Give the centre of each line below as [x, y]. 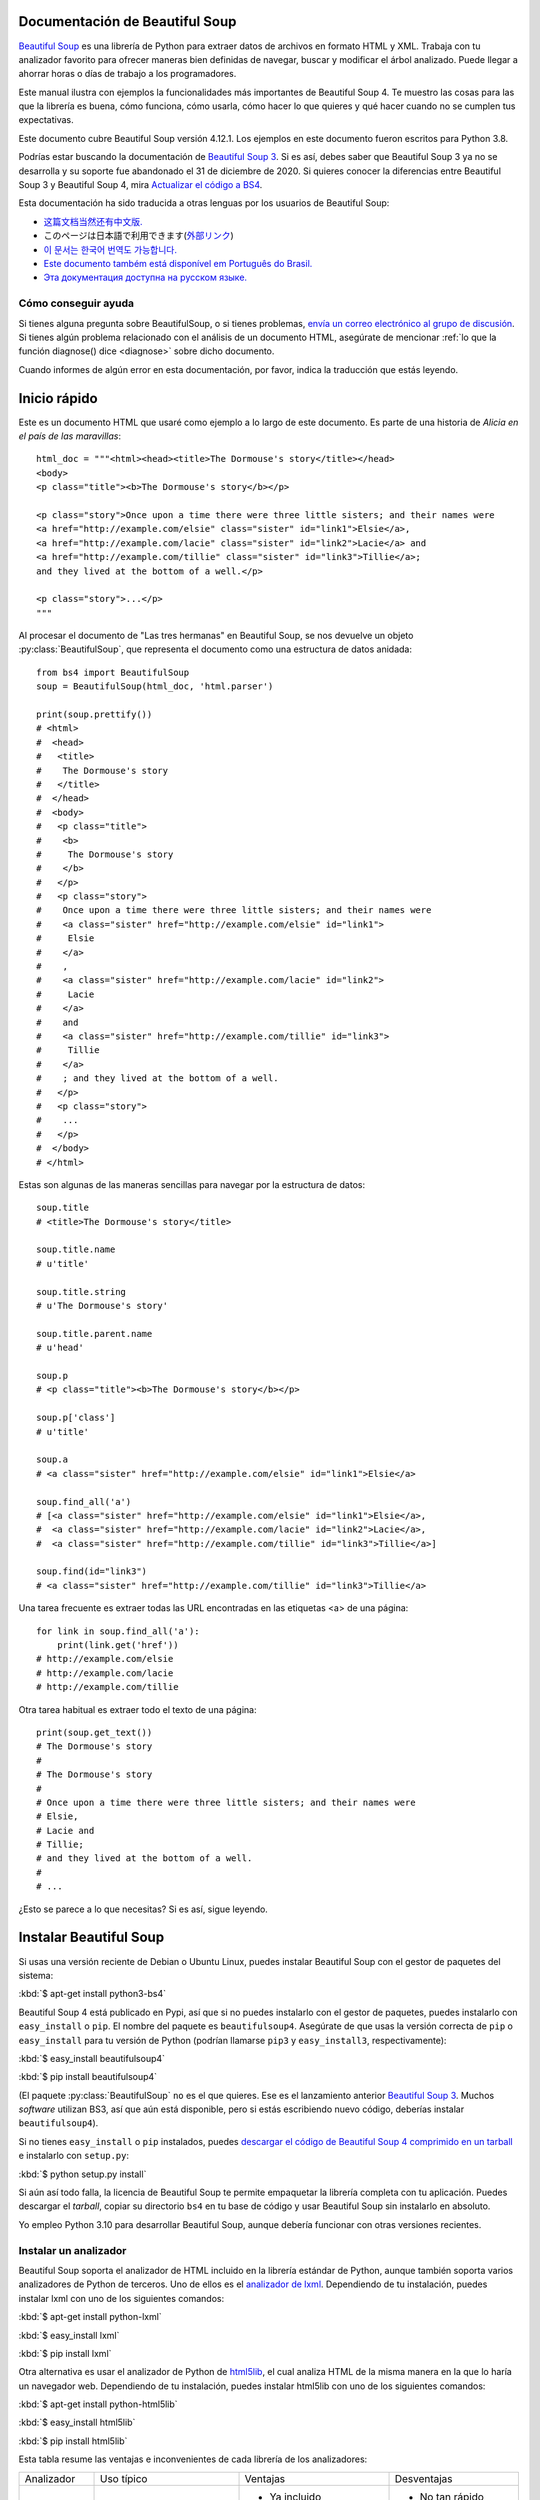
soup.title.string [81, 1291]
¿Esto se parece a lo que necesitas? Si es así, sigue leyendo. [143, 1909]
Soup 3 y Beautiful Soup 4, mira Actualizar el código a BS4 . [140, 185]
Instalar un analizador [72, 2250]
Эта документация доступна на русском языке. [145, 277]
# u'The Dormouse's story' [102, 1306]
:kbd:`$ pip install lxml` [65, 2353]
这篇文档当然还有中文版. [93, 221]
